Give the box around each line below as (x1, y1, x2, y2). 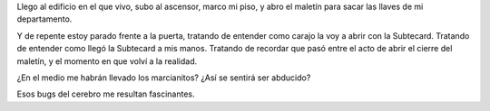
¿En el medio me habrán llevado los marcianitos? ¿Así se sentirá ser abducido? (16, 72, 311, 83)
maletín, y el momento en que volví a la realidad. (16, 55, 198, 67)
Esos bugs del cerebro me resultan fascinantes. (16, 88, 195, 99)
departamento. (16, 14, 73, 24)
